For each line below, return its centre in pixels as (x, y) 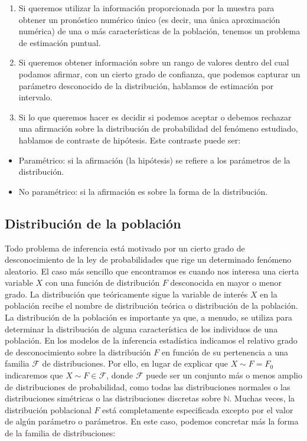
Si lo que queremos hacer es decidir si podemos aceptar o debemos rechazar (155, 117)
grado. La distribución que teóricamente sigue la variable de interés (126, 294)
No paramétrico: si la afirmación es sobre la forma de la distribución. (143, 191)
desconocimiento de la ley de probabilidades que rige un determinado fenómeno (148, 259)
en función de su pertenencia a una (225, 352)
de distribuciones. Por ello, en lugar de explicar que (135, 363)
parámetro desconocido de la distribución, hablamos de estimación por (146, 85)
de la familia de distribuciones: (60, 433)
